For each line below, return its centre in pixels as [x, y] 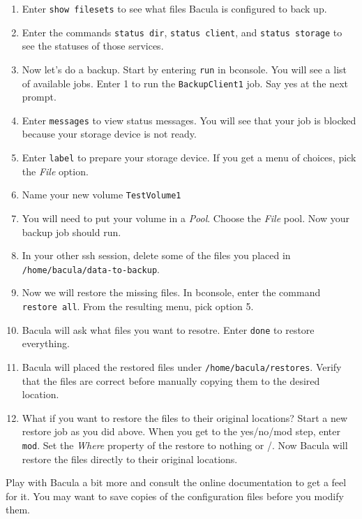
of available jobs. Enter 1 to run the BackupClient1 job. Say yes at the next [185, 83]
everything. [46, 343]
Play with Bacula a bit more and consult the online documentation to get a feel [176, 482]
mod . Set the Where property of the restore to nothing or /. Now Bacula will [185, 445]
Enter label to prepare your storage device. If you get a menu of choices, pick [189, 158]
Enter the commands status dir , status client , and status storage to [182, 32]
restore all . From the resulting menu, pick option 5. [138, 306]
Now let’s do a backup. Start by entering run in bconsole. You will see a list [184, 69]
